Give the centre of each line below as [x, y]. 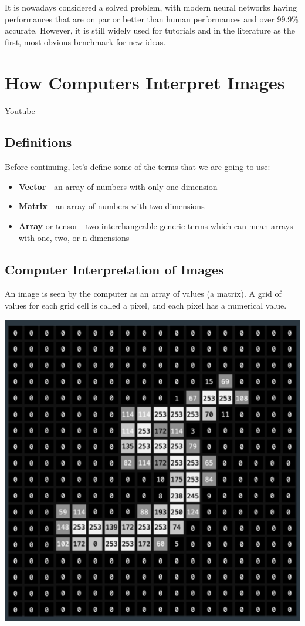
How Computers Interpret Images [145, 82]
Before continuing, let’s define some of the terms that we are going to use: [138, 167]
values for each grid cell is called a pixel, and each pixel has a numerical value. [146, 305]
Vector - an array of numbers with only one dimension [118, 186]
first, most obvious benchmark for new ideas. [85, 41]
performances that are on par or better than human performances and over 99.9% [152, 19]
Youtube [20, 110]
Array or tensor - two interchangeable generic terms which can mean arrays [156, 226]
